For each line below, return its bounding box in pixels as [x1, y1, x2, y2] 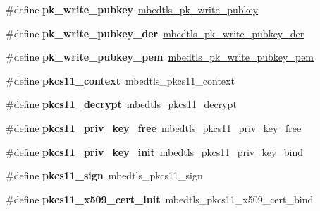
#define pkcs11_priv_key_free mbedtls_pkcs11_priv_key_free [6, 120, 302, 135]
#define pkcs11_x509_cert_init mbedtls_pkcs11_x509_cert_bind [6, 191, 314, 206]
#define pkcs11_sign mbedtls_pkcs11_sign [6, 168, 203, 183]
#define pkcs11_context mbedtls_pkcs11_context [6, 73, 235, 88]
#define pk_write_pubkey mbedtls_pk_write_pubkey [6, 2, 259, 16]
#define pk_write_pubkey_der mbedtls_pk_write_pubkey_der [6, 25, 304, 40]
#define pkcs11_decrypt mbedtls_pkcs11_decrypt [6, 97, 237, 111]
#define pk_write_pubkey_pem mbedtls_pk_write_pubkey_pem [6, 49, 314, 64]
